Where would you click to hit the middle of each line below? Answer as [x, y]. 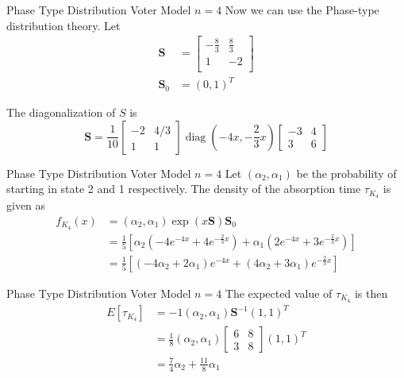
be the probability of [346, 173]
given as [26, 205]
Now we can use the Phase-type [302, 10]
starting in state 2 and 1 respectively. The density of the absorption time [184, 189]
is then [371, 293]
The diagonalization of [61, 112]
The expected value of [279, 293]
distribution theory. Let [63, 25]
